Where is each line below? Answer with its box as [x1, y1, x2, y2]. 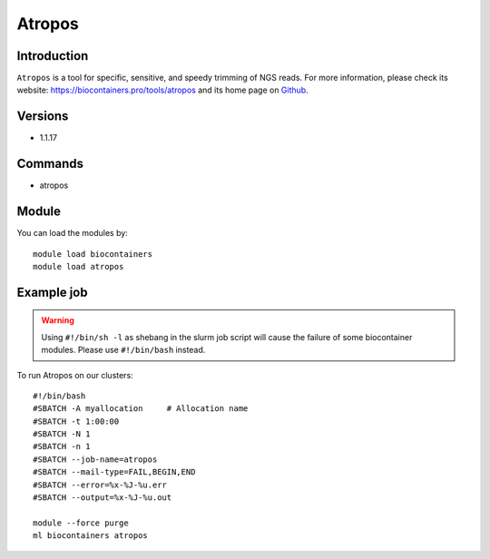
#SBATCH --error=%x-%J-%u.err [33, 479, 168, 490]
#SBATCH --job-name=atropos [33, 454, 158, 465]
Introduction [16, 48, 89, 64]
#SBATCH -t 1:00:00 [33, 416, 120, 427]
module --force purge [33, 517, 129, 528]
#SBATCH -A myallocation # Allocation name [33, 404, 249, 414]
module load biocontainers [33, 249, 153, 259]
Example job [16, 284, 88, 299]
